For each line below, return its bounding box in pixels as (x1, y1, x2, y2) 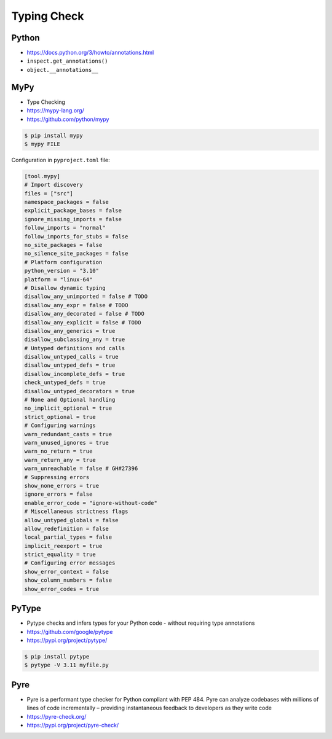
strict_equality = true (24, 551, 97, 558)
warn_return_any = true (24, 456, 97, 463)
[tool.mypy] (24, 173, 61, 179)
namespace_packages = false (24, 198, 109, 206)
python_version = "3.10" (24, 267, 100, 275)
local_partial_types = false (24, 534, 113, 541)
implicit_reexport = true (24, 542, 103, 549)
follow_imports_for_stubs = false (24, 233, 128, 240)
